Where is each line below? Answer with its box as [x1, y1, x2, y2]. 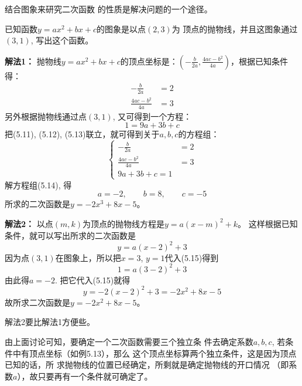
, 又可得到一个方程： [112, 110, 192, 122]
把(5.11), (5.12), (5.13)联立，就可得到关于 [5, 128, 160, 140]
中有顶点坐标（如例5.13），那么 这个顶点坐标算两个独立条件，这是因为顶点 [12, 347, 297, 359]
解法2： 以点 [5, 217, 53, 229]
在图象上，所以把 [55, 251, 121, 263]
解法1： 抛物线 [5, 55, 61, 67]
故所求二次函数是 [5, 296, 70, 308]
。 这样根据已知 [237, 217, 298, 229]
